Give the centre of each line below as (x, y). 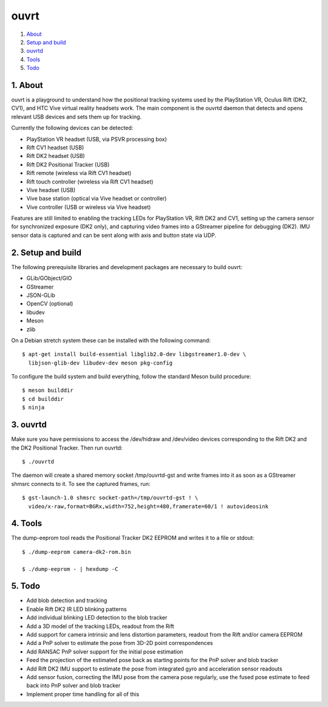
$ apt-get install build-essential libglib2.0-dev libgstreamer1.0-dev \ (134, 354)
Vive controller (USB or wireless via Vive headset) (89, 207)
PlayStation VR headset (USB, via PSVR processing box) (97, 139)
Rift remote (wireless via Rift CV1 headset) (79, 173)
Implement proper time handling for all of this (83, 694)
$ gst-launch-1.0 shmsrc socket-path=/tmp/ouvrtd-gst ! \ (110, 498)
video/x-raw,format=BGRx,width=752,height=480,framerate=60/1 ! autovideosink (149, 506)
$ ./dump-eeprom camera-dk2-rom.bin (77, 552)
